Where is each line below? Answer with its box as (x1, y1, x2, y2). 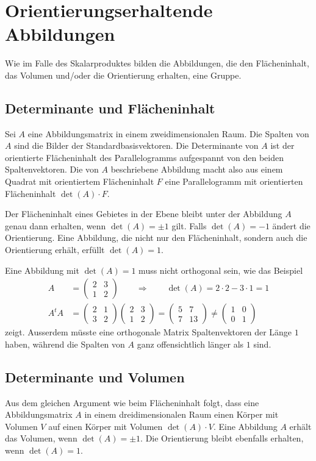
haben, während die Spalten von (5, 337, 125, 350)
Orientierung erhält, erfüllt (5, 243, 105, 256)
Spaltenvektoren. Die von (5, 163, 99, 176)
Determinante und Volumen (5, 367, 185, 386)
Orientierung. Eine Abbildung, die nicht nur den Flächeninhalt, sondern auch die (5, 231, 307, 244)
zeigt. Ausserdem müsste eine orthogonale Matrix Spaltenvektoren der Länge (5, 326, 292, 338)
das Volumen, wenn (5, 432, 77, 445)
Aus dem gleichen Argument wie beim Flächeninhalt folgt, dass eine (5, 396, 259, 409)
